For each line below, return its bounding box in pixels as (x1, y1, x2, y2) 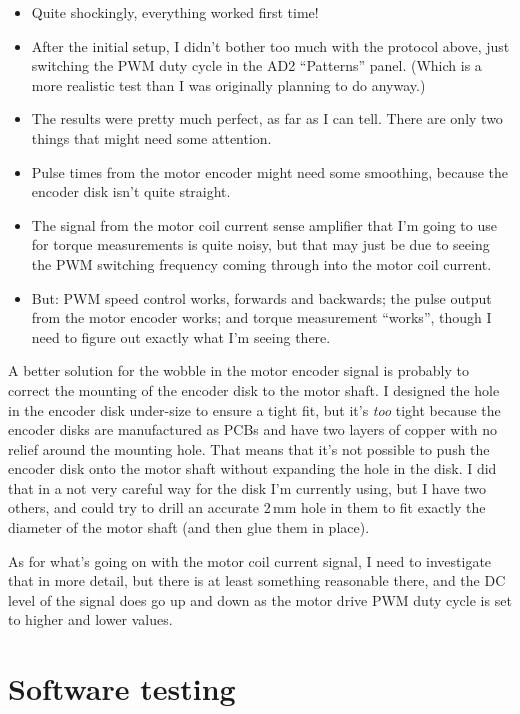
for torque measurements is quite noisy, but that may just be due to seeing (31, 234, 490, 255)
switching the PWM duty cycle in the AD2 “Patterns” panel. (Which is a (31, 55, 482, 76)
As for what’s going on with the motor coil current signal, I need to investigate (8, 550, 492, 571)
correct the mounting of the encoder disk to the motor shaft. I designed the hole (8, 379, 500, 400)
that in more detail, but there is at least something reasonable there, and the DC (8, 570, 506, 591)
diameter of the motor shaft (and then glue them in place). (8, 517, 370, 538)
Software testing (8, 668, 236, 709)
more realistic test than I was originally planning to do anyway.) (31, 74, 426, 95)
